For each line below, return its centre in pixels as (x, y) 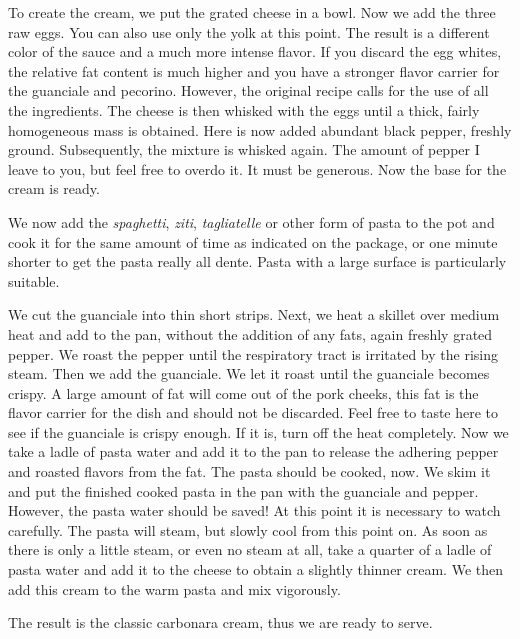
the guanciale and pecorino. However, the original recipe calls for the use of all (248, 90)
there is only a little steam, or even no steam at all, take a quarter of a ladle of (250, 549)
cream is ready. (54, 188)
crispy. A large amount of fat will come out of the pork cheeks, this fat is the (243, 392)
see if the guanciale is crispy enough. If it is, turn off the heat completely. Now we (258, 431)
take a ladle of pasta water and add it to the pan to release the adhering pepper (253, 451)
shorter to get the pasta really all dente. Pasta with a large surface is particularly (257, 261)
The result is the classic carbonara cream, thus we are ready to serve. (220, 622)
